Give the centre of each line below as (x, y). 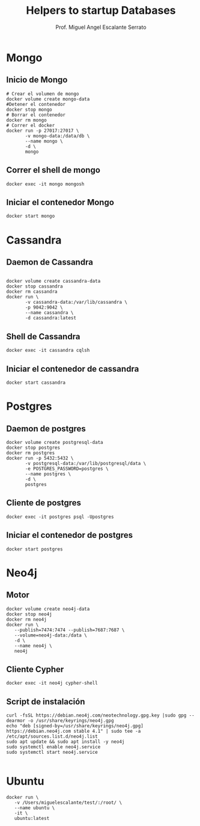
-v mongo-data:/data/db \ (57, 136)
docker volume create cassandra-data (53, 281)
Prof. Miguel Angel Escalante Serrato (101, 27)
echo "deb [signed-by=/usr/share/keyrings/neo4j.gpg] (75, 726)
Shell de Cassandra (43, 337)
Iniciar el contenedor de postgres (70, 535)
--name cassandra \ (49, 313)
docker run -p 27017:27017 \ (43, 131)
